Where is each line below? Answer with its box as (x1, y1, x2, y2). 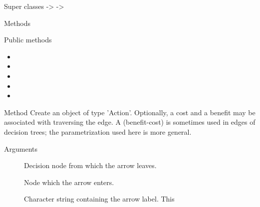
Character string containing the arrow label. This (24, 194, 175, 204)
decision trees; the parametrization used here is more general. (4, 126, 192, 137)
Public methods (4, 34, 52, 45)
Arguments (4, 143, 38, 154)
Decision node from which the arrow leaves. (24, 160, 157, 171)
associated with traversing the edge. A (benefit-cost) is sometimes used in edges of (4, 117, 256, 127)
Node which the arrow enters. (24, 177, 114, 187)
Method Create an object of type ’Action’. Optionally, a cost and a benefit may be (4, 107, 256, 117)
